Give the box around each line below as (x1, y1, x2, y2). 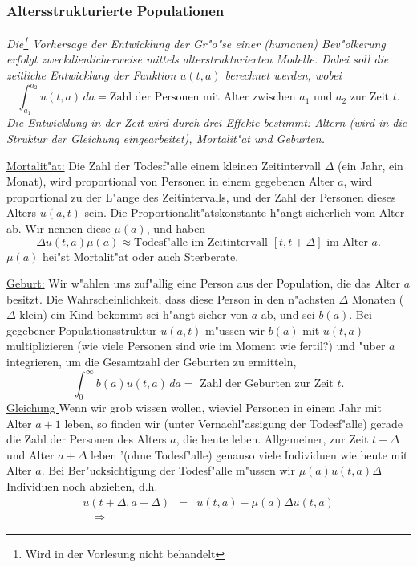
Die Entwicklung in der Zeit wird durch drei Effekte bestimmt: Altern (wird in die (6, 114, 407, 131)
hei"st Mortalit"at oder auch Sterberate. (42, 247, 239, 264)
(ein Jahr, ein (337, 157, 403, 173)
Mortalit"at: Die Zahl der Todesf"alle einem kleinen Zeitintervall (6, 157, 321, 173)
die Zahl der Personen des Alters (6, 430, 167, 447)
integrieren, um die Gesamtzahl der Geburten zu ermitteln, (6, 353, 297, 370)
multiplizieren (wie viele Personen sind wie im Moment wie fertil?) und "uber (6, 337, 386, 354)
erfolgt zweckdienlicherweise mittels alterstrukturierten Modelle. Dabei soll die (6, 51, 389, 67)
